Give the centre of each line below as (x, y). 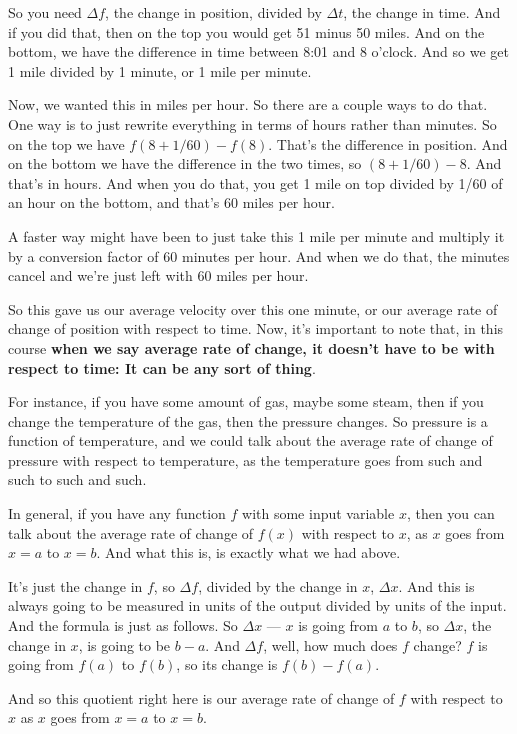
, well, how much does (330, 644)
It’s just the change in (75, 585)
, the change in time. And (422, 12)
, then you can (450, 513)
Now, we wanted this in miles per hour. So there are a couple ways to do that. (248, 104)
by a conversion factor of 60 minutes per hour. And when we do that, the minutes (259, 255)
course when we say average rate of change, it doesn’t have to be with (251, 347)
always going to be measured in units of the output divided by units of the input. (257, 605)
